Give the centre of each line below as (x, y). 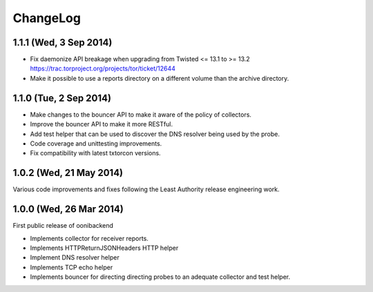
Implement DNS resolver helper (75, 257)
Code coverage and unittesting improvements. (96, 143)
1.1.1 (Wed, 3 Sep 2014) (63, 42)
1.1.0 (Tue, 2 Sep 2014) (62, 98)
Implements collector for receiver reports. (89, 238)
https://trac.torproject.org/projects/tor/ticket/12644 (103, 68)
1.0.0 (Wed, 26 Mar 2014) (68, 210)
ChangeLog (47, 18)
